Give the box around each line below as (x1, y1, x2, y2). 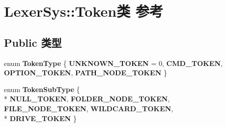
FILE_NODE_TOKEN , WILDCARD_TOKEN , (4, 103, 173, 113)
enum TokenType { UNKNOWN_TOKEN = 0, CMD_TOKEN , (4, 58, 223, 68)
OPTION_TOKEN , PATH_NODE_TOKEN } (4, 67, 167, 78)
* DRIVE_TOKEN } (4, 113, 77, 123)
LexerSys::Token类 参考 (4, 1, 163, 21)
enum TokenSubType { (4, 84, 80, 94)
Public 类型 (4, 34, 62, 50)
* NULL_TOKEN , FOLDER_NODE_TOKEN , (4, 94, 170, 104)
